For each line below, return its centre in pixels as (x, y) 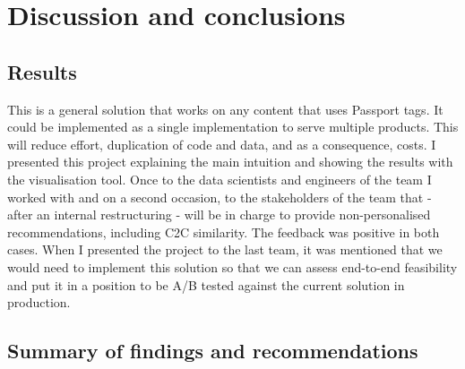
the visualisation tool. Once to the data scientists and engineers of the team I (220, 179)
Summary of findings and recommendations (213, 351)
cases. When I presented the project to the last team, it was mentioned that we (225, 249)
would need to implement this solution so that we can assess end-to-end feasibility (232, 266)
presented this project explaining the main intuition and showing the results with (230, 162)
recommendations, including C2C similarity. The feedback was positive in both (224, 232)
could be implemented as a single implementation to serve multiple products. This (233, 127)
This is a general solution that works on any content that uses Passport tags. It (225, 109)
